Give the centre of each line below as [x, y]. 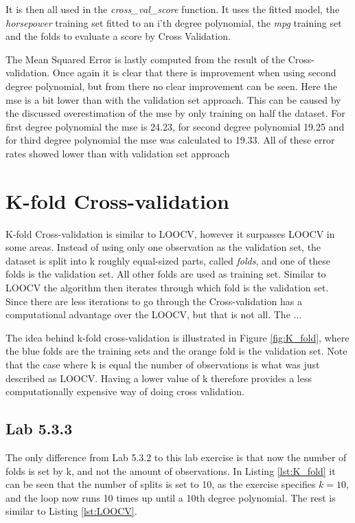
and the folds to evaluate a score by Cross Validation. [118, 36]
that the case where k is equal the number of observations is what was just [163, 364]
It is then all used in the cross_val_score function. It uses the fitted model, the [173, 9]
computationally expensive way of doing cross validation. [125, 391]
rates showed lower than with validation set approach [118, 153]
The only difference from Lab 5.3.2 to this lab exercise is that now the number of [176, 457]
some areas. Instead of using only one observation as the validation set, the [163, 247]
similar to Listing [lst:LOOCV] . [71, 511]
